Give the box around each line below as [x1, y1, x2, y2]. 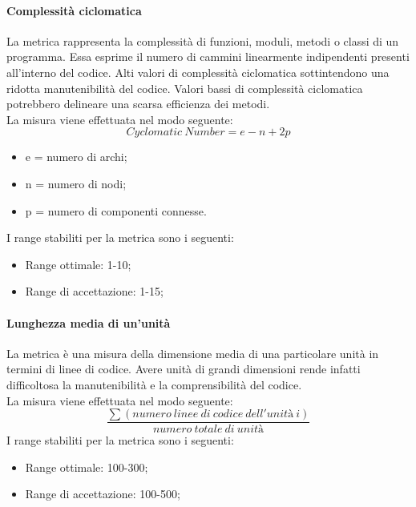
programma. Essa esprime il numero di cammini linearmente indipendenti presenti [6, 48, 410, 65]
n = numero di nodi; [25, 175, 127, 191]
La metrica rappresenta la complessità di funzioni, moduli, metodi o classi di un [6, 32, 399, 49]
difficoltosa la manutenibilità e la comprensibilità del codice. [6, 376, 302, 392]
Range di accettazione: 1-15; [25, 283, 164, 300]
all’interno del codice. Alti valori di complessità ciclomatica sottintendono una [6, 63, 390, 80]
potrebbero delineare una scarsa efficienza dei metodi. [6, 95, 270, 112]
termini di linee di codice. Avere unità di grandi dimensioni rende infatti [6, 360, 361, 377]
